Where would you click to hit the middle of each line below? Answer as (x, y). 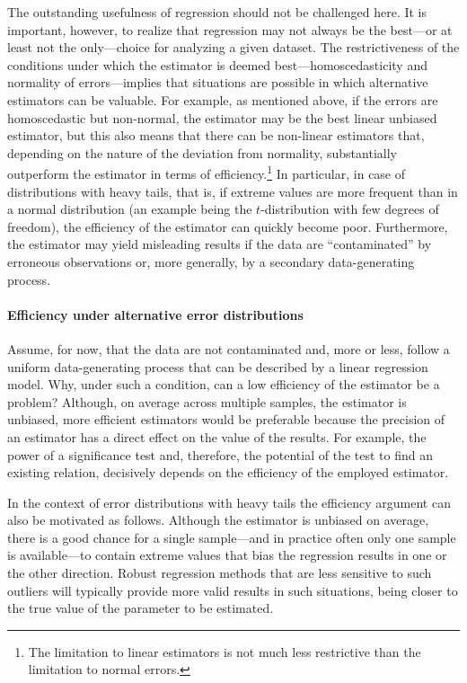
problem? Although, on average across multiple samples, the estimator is (207, 401)
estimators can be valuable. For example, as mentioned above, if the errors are (223, 99)
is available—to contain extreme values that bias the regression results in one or (227, 555)
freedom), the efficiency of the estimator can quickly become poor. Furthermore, (228, 226)
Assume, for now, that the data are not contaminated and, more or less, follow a (229, 348)
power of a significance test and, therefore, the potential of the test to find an (220, 454)
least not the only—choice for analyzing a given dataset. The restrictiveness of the (233, 47)
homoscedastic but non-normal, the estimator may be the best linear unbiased (222, 117)
